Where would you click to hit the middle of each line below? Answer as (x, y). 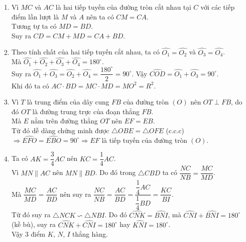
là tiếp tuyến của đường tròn (144, 140)
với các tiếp (218, 7)
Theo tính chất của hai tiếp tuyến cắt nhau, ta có (86, 52)
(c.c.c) (175, 130)
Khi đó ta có (30, 85)
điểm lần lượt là (35, 16)
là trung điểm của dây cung (68, 102)
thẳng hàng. (90, 234)
